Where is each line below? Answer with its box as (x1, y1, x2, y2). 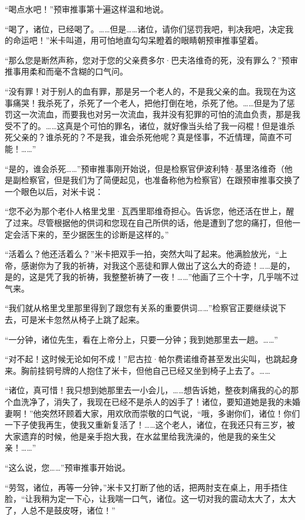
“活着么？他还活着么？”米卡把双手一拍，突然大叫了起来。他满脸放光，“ (5, 248, 279, 260)
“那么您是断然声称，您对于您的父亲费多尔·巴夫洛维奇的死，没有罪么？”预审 (5, 53, 299, 66)
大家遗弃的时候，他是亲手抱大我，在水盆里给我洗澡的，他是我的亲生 (5, 430, 267, 442)
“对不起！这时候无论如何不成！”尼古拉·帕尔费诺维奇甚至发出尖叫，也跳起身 (5, 353, 299, 365)
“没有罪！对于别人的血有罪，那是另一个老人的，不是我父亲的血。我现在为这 (5, 85, 296, 97)
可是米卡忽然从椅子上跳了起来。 (21, 313, 144, 326)
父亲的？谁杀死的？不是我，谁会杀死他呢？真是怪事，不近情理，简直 (12, 131, 276, 143)
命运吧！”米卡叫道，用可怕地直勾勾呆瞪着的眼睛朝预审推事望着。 (12, 34, 263, 46)
